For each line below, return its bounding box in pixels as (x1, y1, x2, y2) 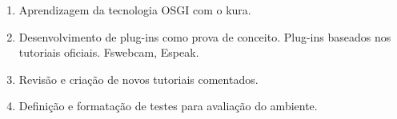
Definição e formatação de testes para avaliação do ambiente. (18, 97, 318, 114)
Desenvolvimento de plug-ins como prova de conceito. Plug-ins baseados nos (18, 28, 391, 45)
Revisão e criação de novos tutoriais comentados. (18, 70, 259, 87)
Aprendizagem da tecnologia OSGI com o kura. (18, 2, 251, 18)
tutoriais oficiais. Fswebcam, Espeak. (18, 44, 199, 61)
